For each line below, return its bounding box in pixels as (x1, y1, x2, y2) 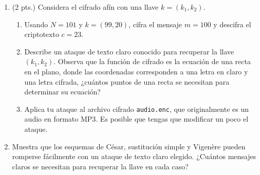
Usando (24, 18, 48, 29)
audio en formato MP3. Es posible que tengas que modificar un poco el (24, 113, 249, 124)
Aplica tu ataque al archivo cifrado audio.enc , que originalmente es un (24, 103, 249, 114)
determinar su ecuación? (24, 86, 101, 97)
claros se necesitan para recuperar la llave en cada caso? (12, 161, 189, 171)
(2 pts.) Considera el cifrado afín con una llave (12, 2, 159, 12)
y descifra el (213, 18, 251, 29)
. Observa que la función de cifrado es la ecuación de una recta (53, 56, 251, 67)
